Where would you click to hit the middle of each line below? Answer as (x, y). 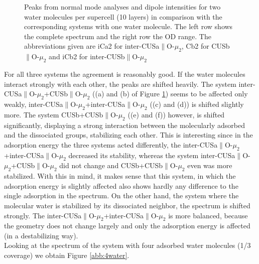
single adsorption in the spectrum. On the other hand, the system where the (121, 195)
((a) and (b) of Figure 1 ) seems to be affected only (170, 94)
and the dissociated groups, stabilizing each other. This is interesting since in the (128, 135)
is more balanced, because (208, 215)
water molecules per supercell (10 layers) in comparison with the (123, 16)
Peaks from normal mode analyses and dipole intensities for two (122, 7)
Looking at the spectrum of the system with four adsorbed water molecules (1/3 (127, 245)
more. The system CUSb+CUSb (54, 114)
